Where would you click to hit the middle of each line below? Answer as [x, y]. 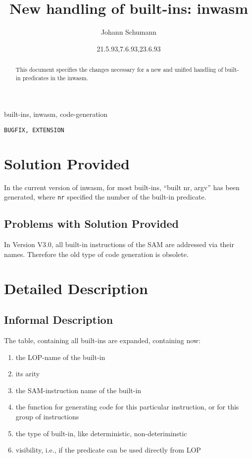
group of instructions [47, 416]
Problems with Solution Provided [91, 224]
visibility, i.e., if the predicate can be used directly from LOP [108, 450]
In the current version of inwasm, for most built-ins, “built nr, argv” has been [122, 187]
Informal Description [59, 320]
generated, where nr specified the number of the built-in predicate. [105, 197]
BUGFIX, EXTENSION [34, 130]
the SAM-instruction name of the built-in [78, 390]
